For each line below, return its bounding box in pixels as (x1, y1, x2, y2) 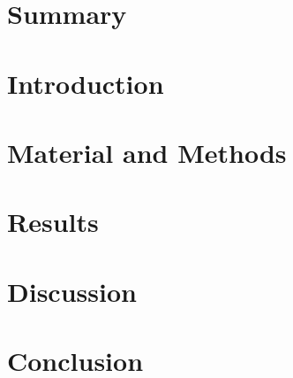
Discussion (7, 273, 137, 309)
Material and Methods (7, 134, 287, 170)
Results (7, 204, 99, 240)
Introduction (7, 65, 164, 101)
